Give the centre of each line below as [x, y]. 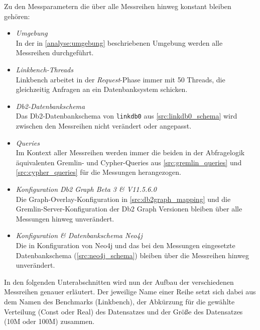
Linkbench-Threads [44, 69]
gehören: [17, 16]
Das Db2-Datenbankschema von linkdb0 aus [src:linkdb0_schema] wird [126, 116]
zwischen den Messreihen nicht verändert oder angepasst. [104, 126]
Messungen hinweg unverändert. [65, 218]
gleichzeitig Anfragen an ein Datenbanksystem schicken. [102, 89]
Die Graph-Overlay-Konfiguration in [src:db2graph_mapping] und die [123, 199]
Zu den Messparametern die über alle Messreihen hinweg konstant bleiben [118, 6]
